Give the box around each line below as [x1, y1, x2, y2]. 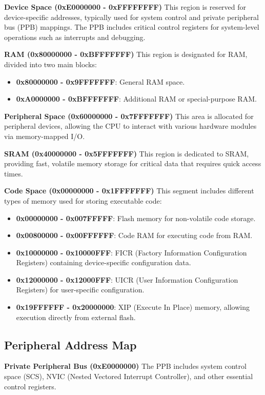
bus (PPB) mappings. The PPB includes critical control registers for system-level [4, 22, 259, 32]
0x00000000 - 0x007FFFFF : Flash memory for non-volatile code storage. [16, 212, 256, 223]
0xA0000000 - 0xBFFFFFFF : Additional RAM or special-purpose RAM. [16, 93, 257, 104]
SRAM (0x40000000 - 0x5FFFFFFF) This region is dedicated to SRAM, [4, 148, 249, 159]
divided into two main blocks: [4, 58, 97, 69]
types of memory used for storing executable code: [4, 195, 162, 206]
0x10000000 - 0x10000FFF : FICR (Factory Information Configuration [16, 247, 247, 258]
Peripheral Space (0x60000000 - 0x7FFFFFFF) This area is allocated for [4, 110, 254, 121]
